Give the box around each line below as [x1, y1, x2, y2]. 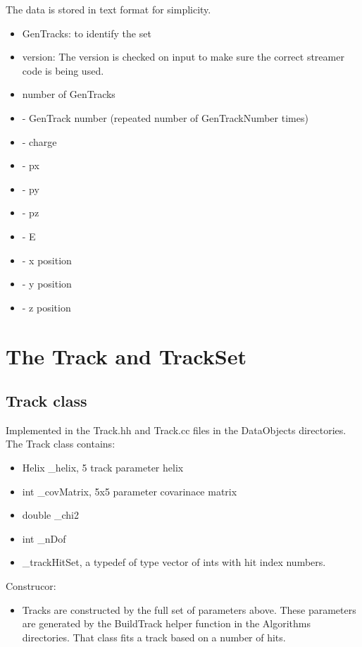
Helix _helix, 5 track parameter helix [22, 460, 184, 475]
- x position [22, 252, 72, 267]
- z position [22, 300, 71, 314]
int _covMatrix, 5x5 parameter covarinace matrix [22, 483, 237, 498]
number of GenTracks [22, 87, 116, 101]
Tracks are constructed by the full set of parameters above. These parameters [22, 602, 356, 617]
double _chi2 [22, 507, 79, 522]
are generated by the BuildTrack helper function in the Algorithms [22, 616, 311, 631]
